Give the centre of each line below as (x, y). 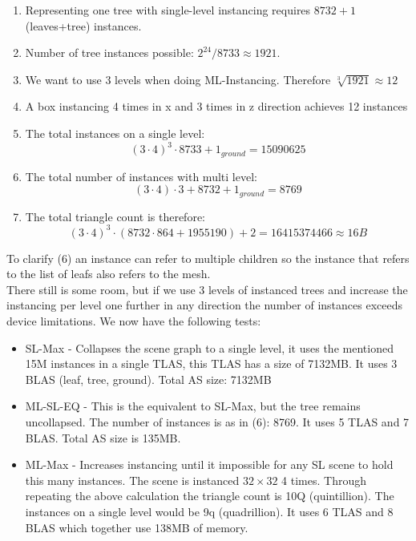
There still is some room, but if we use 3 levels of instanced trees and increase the (207, 289)
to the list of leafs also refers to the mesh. (109, 274)
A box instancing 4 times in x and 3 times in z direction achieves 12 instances (216, 106)
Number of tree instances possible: (109, 52)
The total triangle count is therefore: (115, 216)
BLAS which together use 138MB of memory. (137, 527)
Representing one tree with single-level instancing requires (168, 10)
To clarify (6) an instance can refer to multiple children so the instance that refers (208, 258)
